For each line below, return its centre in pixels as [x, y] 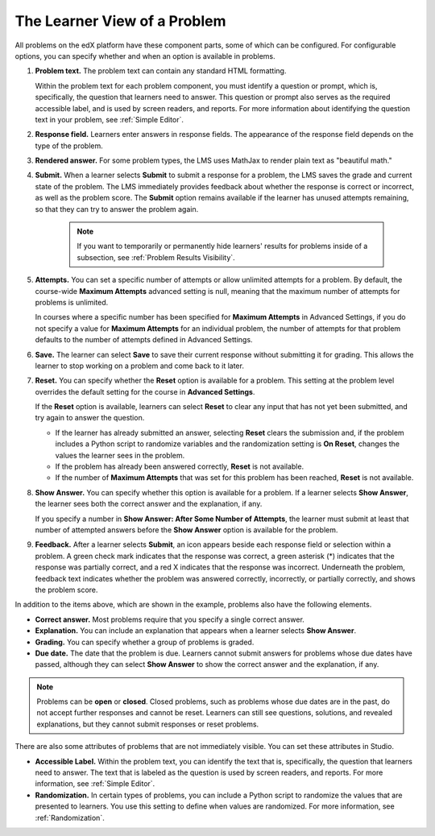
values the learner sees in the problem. [120, 455]
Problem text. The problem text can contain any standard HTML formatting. [161, 71]
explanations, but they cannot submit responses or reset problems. [148, 724]
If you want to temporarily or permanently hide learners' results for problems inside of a [222, 246]
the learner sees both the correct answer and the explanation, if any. [149, 504]
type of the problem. [69, 146]
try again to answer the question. [90, 418]
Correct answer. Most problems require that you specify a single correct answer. [170, 619]
